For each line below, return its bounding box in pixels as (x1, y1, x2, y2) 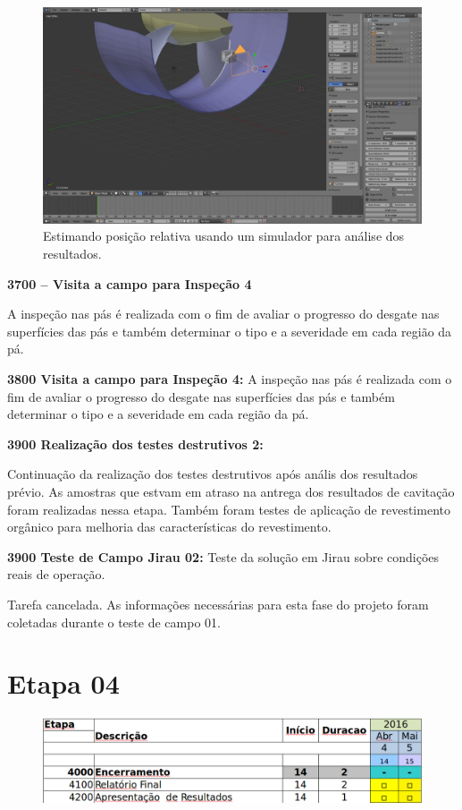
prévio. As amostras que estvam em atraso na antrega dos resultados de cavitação (7, 482, 455, 500)
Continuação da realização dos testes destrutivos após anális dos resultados (7, 465, 418, 483)
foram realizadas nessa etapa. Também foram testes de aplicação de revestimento (7, 499, 450, 518)
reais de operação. (7, 565, 105, 584)
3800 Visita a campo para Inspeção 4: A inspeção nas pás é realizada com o (7, 369, 452, 388)
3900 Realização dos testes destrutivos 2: (7, 434, 264, 453)
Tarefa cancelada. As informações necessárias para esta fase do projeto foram (7, 594, 429, 613)
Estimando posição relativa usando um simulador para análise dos (43, 226, 405, 245)
